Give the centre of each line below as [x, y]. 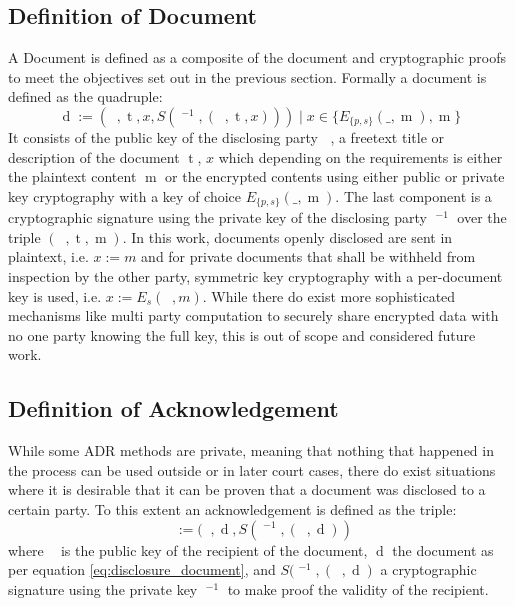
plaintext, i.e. [48, 256]
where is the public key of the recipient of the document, [188, 549]
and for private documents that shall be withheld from [308, 256]
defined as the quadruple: [85, 96]
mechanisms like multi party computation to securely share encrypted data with [253, 315]
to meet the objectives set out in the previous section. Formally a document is [247, 76]
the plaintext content [72, 176]
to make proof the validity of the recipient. [358, 588]
